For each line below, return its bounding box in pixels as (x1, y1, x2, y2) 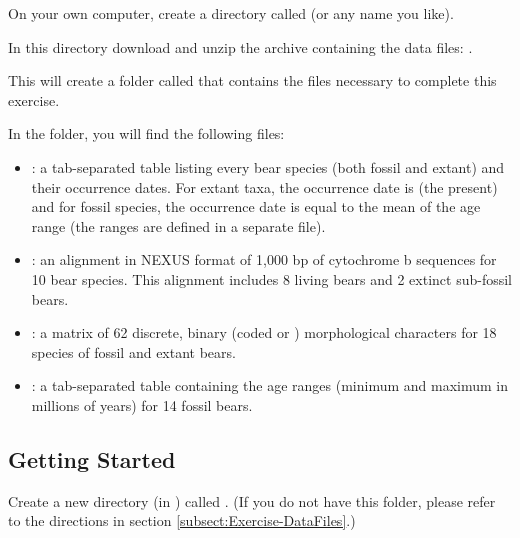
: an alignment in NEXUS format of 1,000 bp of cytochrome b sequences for (31, 249, 497, 270)
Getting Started (8, 443, 176, 474)
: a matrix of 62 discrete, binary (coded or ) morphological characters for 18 (31, 322, 497, 343)
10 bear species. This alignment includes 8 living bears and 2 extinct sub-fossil (31, 268, 512, 289)
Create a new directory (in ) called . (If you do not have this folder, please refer (8, 490, 496, 511)
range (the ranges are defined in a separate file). (31, 215, 326, 236)
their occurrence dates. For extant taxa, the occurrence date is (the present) (31, 176, 498, 197)
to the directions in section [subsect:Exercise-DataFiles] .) (8, 510, 356, 531)
